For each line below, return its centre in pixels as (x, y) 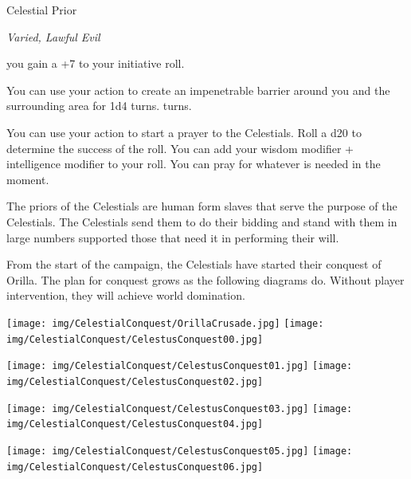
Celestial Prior (42, 10)
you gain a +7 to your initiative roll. (96, 63)
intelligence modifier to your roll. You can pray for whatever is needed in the (194, 164)
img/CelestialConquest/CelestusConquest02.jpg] (135, 381)
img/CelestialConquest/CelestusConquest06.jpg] (135, 467)
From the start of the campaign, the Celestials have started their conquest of (194, 264)
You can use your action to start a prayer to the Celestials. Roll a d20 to (184, 132)
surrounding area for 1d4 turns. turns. (99, 106)
